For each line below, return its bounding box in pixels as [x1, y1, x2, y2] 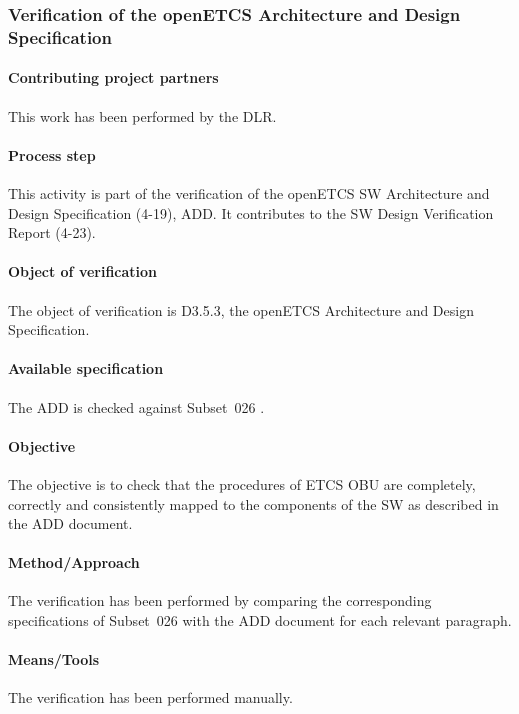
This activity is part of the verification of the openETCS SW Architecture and [8, 182, 490, 203]
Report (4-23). [8, 222, 96, 243]
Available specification [8, 358, 164, 379]
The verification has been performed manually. [8, 687, 293, 708]
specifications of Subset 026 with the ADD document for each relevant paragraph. [8, 610, 512, 631]
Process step [8, 144, 96, 165]
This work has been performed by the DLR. [8, 105, 277, 126]
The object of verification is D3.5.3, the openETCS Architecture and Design [8, 299, 474, 320]
